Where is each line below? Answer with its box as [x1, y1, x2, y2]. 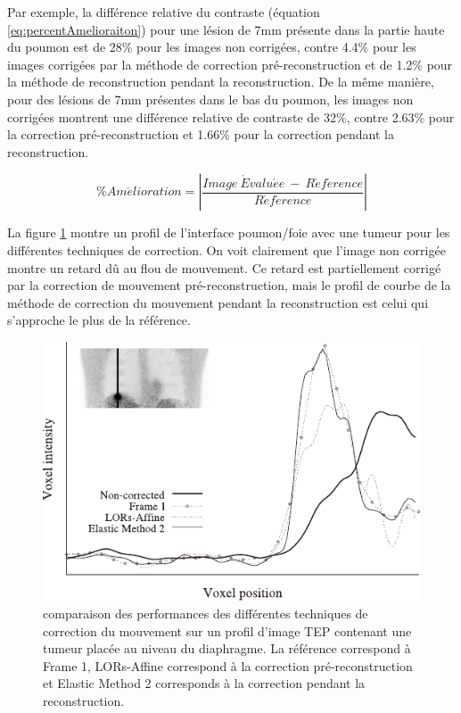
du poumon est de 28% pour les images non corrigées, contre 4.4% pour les [7, 37, 416, 56]
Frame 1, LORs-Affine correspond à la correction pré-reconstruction [43, 656, 413, 675]
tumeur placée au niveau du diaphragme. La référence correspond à [43, 639, 411, 658]
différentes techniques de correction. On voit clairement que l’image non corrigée [7, 240, 446, 259]
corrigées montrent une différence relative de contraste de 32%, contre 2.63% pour [7, 107, 455, 126]
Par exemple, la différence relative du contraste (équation [7, 3, 320, 21]
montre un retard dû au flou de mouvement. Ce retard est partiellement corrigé [7, 258, 441, 277]
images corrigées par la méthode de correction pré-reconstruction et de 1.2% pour [7, 54, 453, 73]
